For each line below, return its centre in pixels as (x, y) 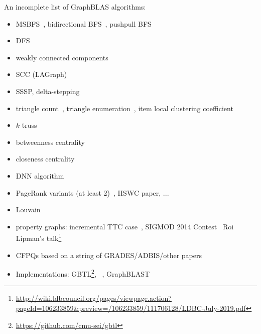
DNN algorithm (40, 175)
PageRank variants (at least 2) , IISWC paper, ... (92, 192)
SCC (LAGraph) (41, 74)
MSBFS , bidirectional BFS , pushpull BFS (84, 23)
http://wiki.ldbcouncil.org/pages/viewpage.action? (94, 298)
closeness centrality (45, 159)
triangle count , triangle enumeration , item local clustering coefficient (124, 108)
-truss (28, 125)
